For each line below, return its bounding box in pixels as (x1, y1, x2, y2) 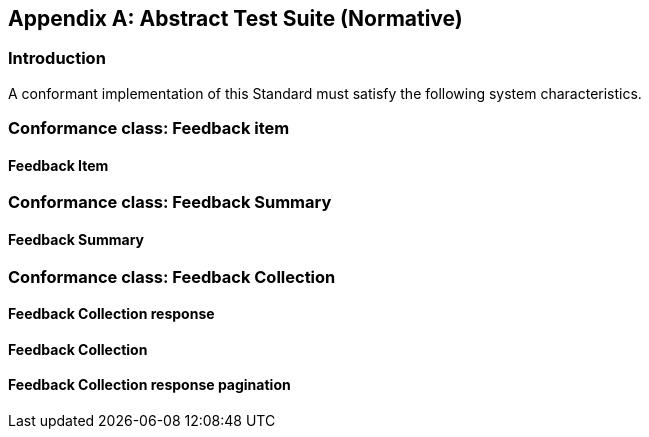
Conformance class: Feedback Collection (8, 266, 336, 287)
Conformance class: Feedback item (8, 118, 290, 139)
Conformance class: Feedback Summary (8, 192, 332, 213)
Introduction (8, 48, 106, 69)
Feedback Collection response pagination (8, 376, 291, 394)
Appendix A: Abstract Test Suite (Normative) (8, 6, 463, 31)
